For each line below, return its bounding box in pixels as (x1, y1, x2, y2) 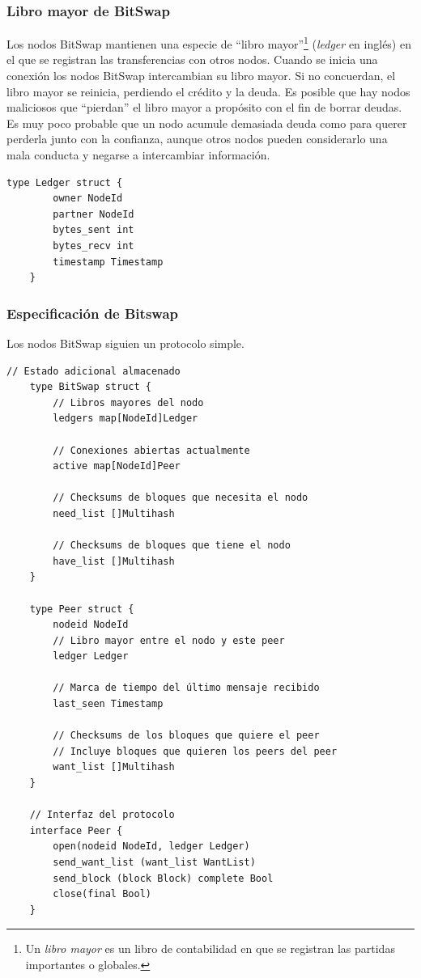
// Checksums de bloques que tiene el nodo (53, 540, 291, 552)
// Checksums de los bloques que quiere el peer (53, 730, 320, 742)
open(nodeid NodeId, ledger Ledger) (53, 840, 250, 853)
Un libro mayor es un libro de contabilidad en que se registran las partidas (25, 940, 395, 957)
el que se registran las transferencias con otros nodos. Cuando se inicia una (6, 51, 378, 68)
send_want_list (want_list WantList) (53, 857, 256, 868)
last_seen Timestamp (53, 698, 164, 710)
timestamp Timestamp (53, 256, 164, 268)
